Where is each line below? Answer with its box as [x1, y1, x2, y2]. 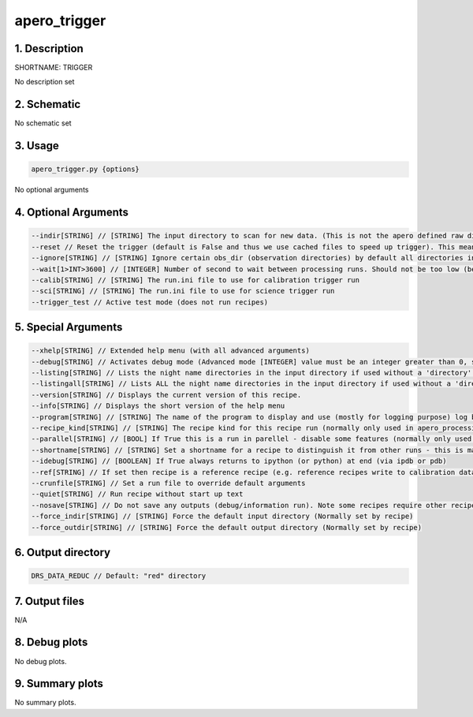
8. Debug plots [14, 636, 88, 649]
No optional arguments [14, 185, 89, 195]
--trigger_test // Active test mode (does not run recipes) [31, 297, 269, 307]
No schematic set [14, 118, 72, 128]
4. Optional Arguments [14, 206, 129, 219]
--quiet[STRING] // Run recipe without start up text [31, 490, 244, 499]
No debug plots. [14, 656, 67, 666]
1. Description [14, 42, 84, 55]
